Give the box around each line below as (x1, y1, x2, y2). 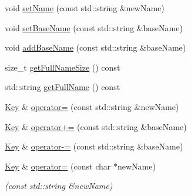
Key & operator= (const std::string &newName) (5, 100, 179, 112)
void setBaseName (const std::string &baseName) (5, 21, 183, 34)
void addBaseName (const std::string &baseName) (5, 41, 186, 54)
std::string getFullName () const (5, 81, 120, 93)
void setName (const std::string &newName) (5, 2, 165, 14)
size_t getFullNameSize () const (5, 61, 120, 73)
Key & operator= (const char (5, 160, 111, 172)
